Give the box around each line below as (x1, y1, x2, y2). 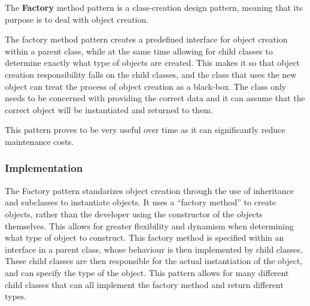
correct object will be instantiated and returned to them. (5, 103, 213, 116)
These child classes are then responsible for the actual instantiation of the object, (5, 255, 303, 267)
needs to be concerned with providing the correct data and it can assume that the (5, 92, 305, 104)
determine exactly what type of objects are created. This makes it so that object (5, 56, 300, 69)
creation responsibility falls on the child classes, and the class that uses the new (5, 68, 297, 80)
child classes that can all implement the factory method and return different (5, 278, 284, 290)
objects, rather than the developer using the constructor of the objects (5, 207, 263, 220)
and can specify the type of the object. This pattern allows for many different (5, 266, 289, 278)
